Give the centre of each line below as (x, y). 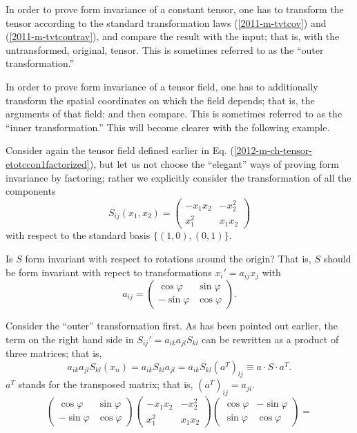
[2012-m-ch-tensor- (273, 150)
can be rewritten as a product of (270, 339)
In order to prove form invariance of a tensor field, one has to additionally (162, 86)
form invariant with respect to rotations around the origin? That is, (168, 258)
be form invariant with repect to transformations (109, 272)
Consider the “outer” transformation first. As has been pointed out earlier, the (172, 325)
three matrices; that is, (54, 353)
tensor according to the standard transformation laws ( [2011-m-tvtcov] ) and (166, 22)
